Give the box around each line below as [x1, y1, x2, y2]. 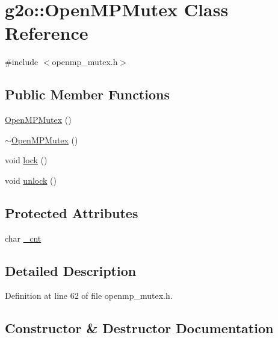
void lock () [5, 154, 48, 166]
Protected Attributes [5, 203, 138, 222]
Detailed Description [5, 261, 137, 280]
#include [5, 55, 39, 68]
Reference [5, 20, 88, 45]
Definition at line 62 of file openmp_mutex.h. [5, 289, 173, 302]
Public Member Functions [5, 85, 170, 104]
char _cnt [5, 231, 42, 244]
